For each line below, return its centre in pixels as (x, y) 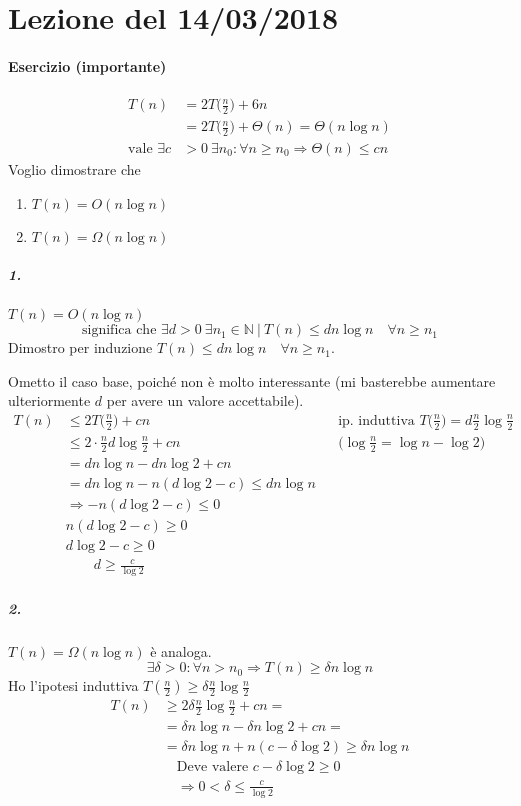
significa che (119, 330)
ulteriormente (49, 400)
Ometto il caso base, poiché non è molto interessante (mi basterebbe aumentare (252, 380)
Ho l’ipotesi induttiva (73, 685)
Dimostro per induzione (80, 347)
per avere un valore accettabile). (205, 400)
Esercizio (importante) (87, 65)
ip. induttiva (376, 420)
